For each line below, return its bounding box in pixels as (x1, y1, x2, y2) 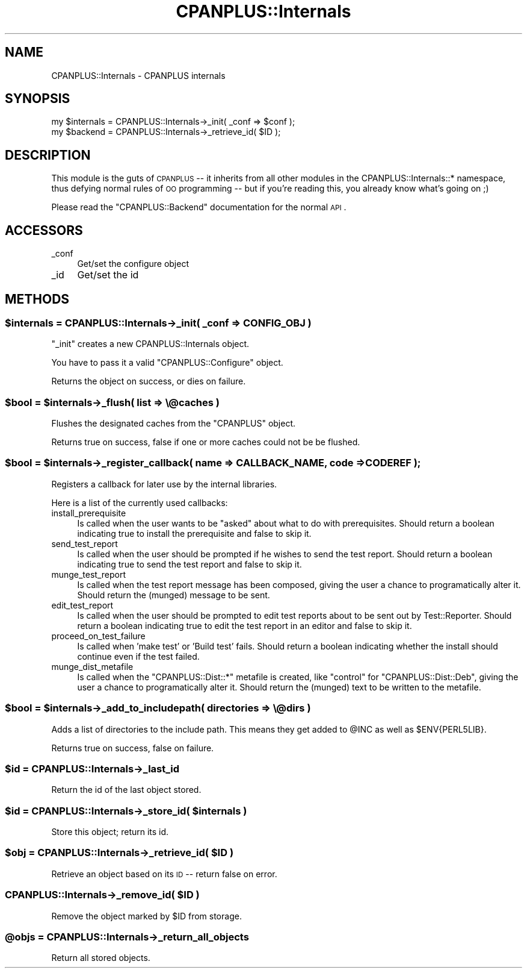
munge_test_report (51, 569, 126, 580)
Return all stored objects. (51, 953, 150, 963)
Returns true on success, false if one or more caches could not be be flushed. (51, 437, 360, 448)
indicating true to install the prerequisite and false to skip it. (77, 528, 312, 539)
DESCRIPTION (5, 147, 91, 163)
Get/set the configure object (77, 258, 189, 269)
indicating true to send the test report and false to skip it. (77, 558, 302, 569)
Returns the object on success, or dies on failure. (51, 376, 246, 387)
